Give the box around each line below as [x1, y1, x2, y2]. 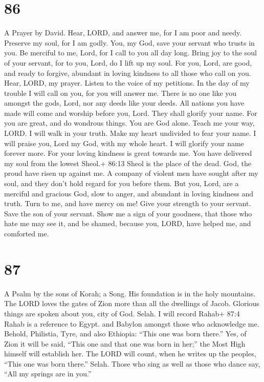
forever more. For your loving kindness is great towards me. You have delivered [4, 148, 252, 158]
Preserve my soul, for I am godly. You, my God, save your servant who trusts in [4, 37, 255, 48]
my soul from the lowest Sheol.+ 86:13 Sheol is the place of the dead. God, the [4, 157, 251, 168]
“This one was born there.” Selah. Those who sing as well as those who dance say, [4, 358, 260, 369]
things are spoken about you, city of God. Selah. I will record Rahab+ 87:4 [4, 308, 240, 318]
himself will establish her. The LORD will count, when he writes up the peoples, [4, 348, 256, 359]
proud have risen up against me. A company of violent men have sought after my [4, 168, 258, 178]
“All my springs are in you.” [4, 368, 92, 379]
